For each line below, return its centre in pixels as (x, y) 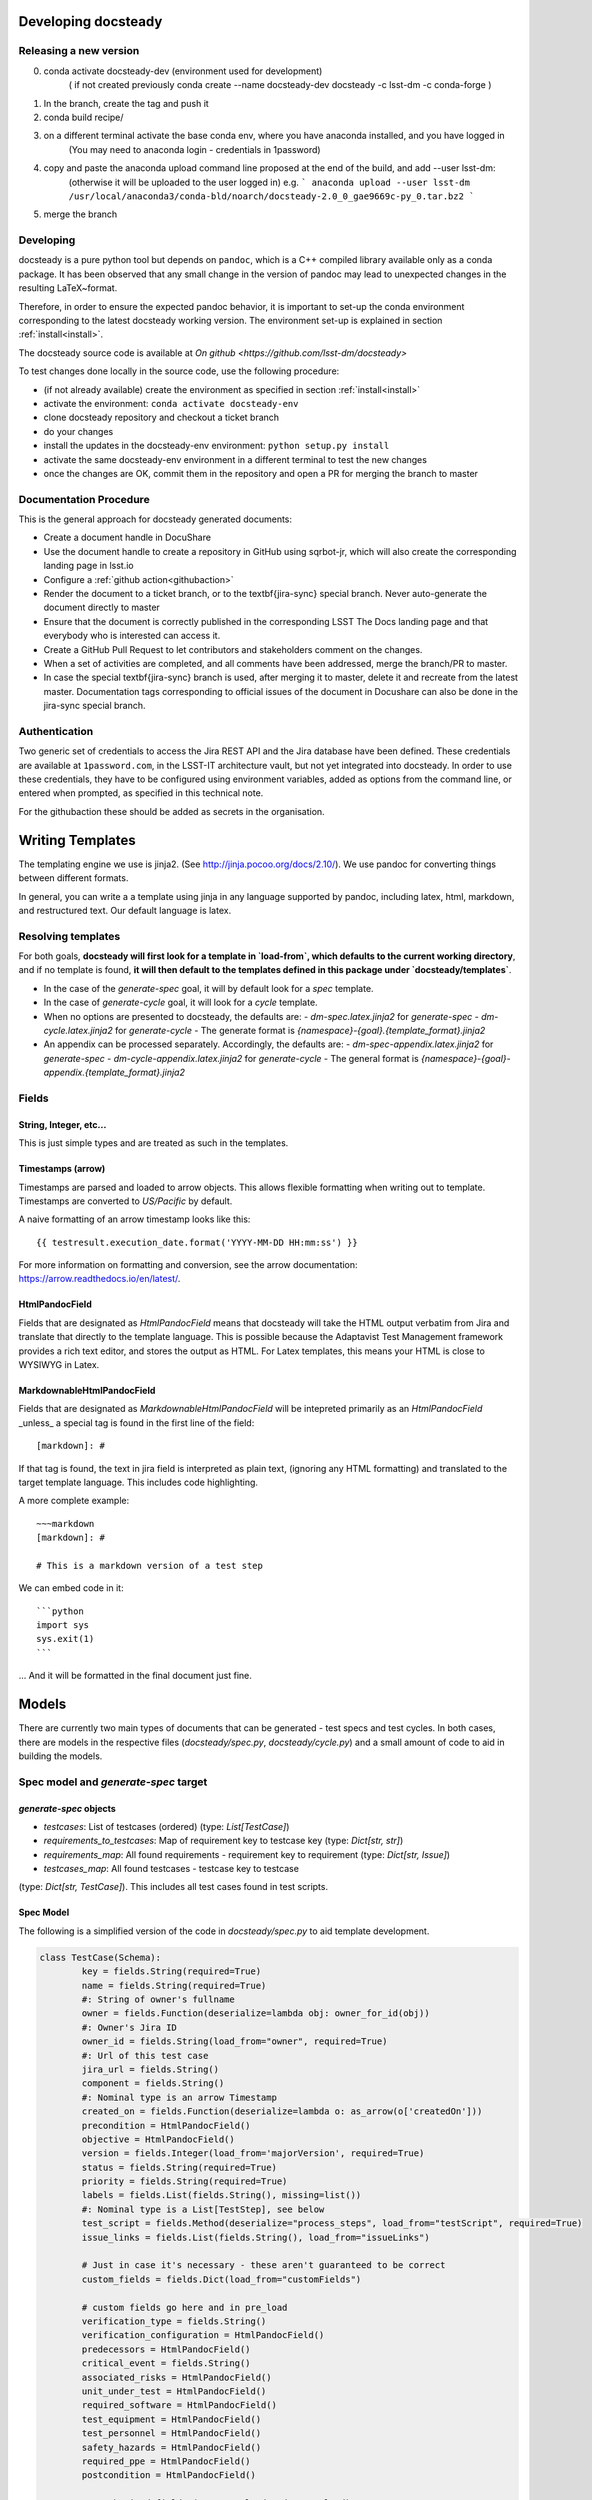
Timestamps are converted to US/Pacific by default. (125, 1201)
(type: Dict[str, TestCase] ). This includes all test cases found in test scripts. (173, 1887)
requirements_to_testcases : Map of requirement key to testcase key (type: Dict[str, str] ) (223, 1841)
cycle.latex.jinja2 (78, 1030)
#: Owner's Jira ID (129, 2027)
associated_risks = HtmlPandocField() (176, 2377)
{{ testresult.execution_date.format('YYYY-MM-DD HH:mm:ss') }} (197, 1242)
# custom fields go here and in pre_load (184, 2307)
